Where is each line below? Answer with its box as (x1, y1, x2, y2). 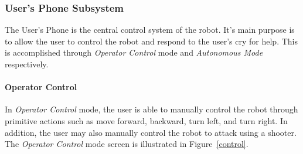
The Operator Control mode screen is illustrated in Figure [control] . (5, 138, 248, 150)
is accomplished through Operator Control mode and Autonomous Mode (5, 46, 263, 59)
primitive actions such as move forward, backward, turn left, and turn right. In (5, 114, 288, 126)
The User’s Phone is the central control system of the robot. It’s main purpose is (5, 23, 295, 36)
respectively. (5, 58, 49, 70)
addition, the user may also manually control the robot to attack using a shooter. (5, 126, 297, 138)
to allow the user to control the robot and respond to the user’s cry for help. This (5, 35, 298, 47)
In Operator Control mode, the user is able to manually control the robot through (5, 103, 298, 115)
